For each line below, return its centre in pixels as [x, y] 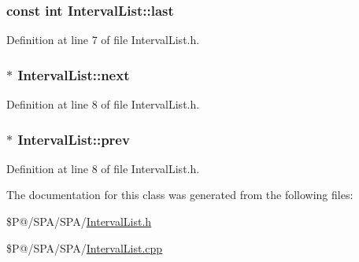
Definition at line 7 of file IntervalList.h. [103, 40]
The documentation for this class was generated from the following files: [180, 195]
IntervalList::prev [74, 139]
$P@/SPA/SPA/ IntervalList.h [79, 221]
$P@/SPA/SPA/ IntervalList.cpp [85, 247]
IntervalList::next [74, 74]
